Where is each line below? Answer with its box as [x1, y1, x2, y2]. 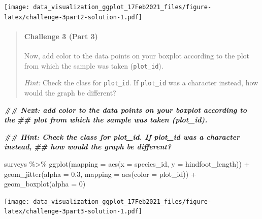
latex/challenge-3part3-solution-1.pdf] [4, 208, 143, 215]
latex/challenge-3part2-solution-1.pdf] [4, 13, 143, 21]
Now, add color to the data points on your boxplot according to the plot [24, 50, 249, 61]
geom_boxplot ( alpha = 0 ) [4, 178, 86, 189]
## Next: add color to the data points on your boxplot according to [4, 104, 247, 115]
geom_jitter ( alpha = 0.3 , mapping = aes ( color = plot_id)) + [4, 168, 196, 179]
